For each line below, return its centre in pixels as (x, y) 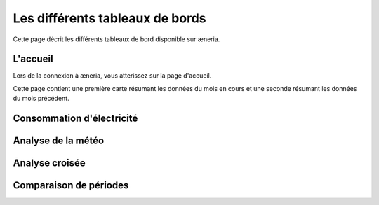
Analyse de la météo (59, 141)
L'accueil (33, 59)
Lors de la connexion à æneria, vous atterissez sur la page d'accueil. (112, 76)
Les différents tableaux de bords (109, 18)
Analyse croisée (49, 163)
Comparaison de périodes (71, 185)
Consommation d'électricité (75, 119)
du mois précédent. (41, 99)
